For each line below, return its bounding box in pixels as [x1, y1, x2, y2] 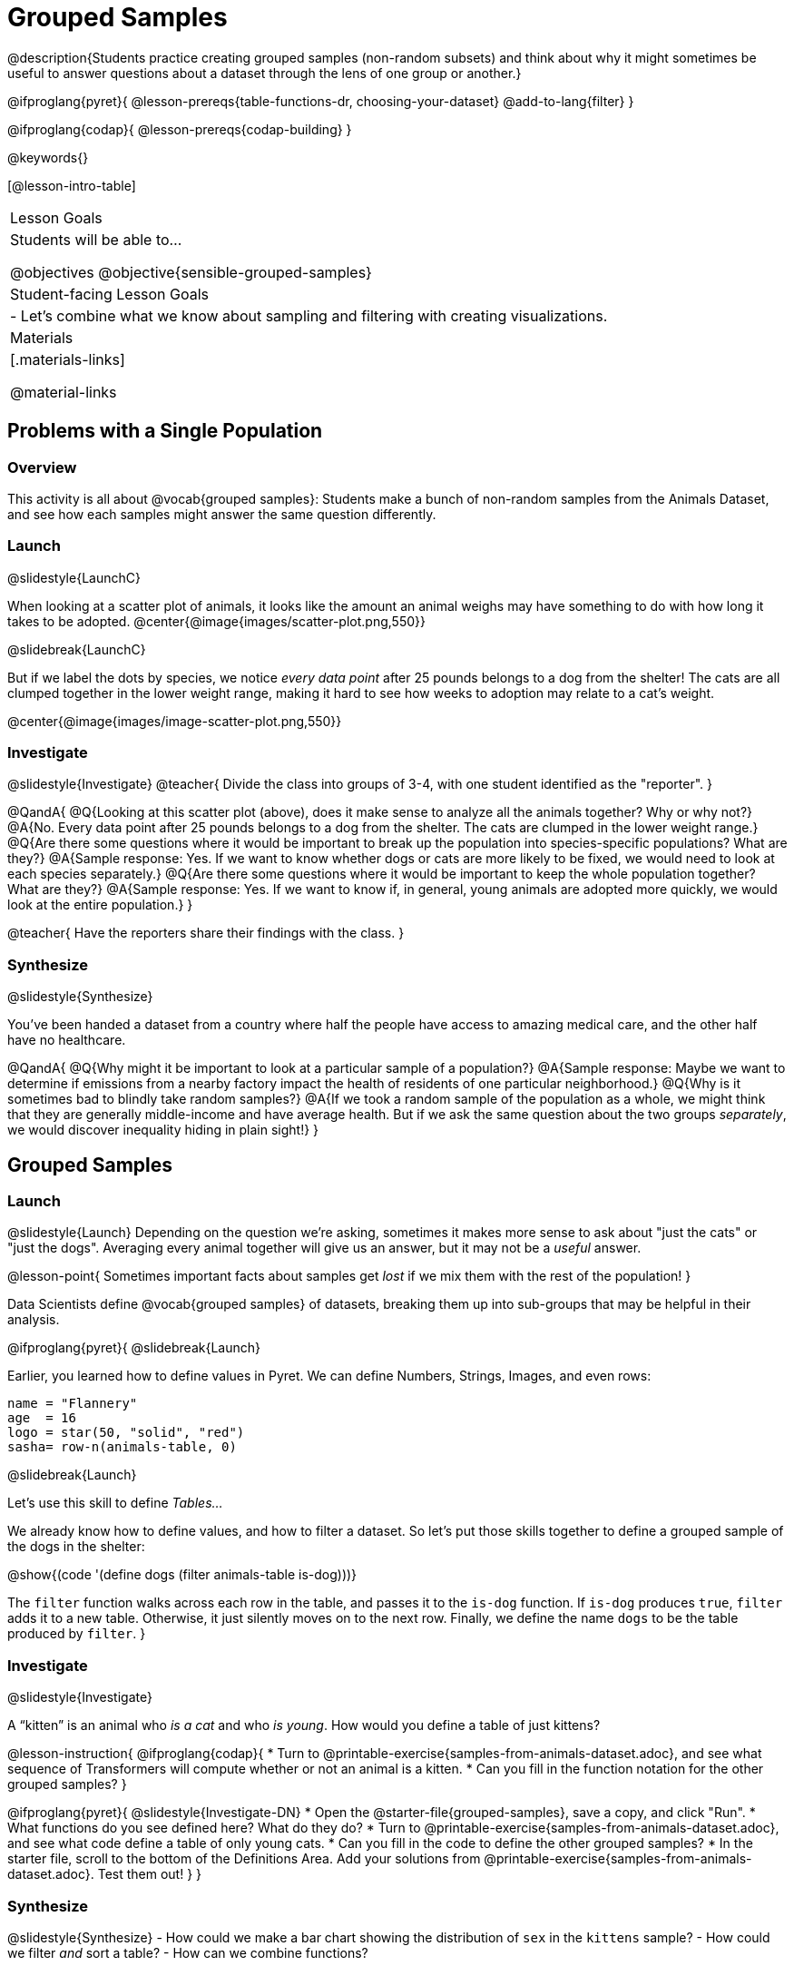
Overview [7, 457, 77, 477]
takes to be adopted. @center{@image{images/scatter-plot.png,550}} [7, 613, 426, 629]
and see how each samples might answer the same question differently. [7, 506, 436, 522]
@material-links [10, 382, 117, 401]
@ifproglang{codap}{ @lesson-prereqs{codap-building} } [7, 121, 352, 137]
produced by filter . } [7, 1626, 146, 1642]
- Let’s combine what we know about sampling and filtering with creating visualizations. [10, 306, 608, 325]
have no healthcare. [7, 1032, 126, 1048]
